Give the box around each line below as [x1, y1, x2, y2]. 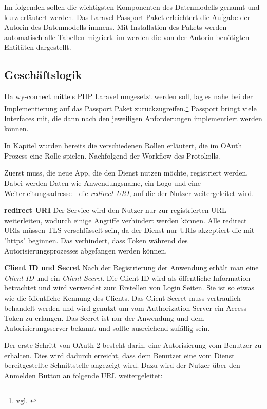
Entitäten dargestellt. [4, 42, 71, 52]
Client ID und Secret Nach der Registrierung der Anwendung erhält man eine [4, 262, 259, 273]
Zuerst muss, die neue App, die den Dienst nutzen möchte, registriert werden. [4, 167, 249, 178]
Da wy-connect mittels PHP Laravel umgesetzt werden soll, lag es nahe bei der [4, 91, 253, 102]
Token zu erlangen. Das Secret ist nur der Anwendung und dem [4, 313, 204, 323]
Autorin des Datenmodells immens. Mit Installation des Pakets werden [4, 22, 227, 32]
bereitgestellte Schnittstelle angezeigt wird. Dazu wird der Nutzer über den [4, 360, 240, 371]
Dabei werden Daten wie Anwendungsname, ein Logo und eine [4, 177, 201, 188]
